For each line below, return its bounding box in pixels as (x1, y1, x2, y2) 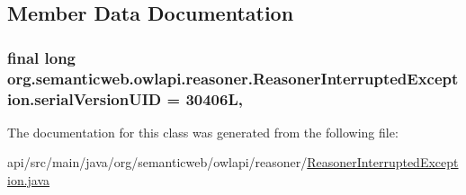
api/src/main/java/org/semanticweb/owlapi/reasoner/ (7, 153, 308, 172)
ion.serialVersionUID (7, 87, 162, 110)
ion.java (7, 171, 50, 190)
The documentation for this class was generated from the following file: (7, 122, 399, 141)
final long (7, 46, 76, 68)
